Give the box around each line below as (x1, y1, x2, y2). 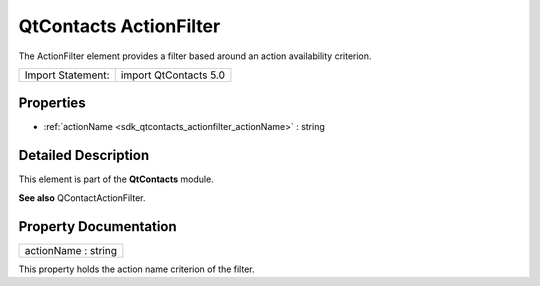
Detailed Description (18, 147, 150, 164)
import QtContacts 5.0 (120, 68, 225, 82)
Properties (18, 95, 86, 112)
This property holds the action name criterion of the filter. (18, 263, 255, 275)
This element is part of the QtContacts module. (18, 173, 214, 185)
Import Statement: (24, 68, 110, 82)
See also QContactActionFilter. (18, 191, 146, 204)
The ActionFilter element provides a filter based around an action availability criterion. (18, 50, 372, 62)
